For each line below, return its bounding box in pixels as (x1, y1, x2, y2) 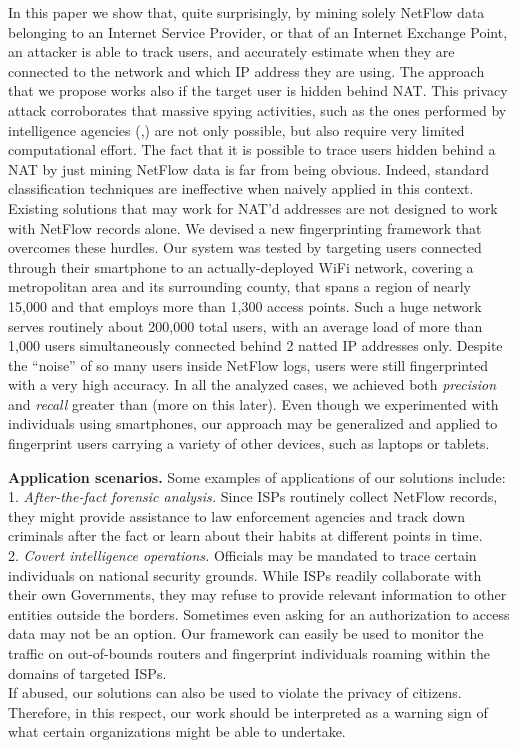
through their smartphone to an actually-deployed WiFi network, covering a (8, 256, 474, 277)
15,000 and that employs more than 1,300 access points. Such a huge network (8, 295, 482, 316)
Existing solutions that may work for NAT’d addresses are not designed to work (8, 197, 498, 218)
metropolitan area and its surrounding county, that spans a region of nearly (8, 276, 471, 297)
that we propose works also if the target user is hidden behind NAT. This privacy (8, 80, 508, 101)
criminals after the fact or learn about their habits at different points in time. (8, 525, 483, 546)
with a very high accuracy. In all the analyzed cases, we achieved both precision (8, 374, 497, 395)
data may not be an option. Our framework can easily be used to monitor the (8, 623, 484, 644)
